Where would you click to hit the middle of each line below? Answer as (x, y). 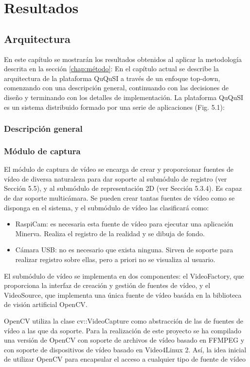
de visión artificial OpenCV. (46, 304)
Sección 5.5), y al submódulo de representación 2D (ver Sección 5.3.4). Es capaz (123, 188)
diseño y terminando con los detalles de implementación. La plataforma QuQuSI (124, 97)
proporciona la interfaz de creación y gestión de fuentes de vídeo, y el (107, 285)
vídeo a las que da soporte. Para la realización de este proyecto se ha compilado (123, 330)
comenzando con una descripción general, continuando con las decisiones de (116, 88)
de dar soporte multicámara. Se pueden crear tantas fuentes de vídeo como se (119, 197)
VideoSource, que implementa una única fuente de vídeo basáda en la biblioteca (123, 295)
